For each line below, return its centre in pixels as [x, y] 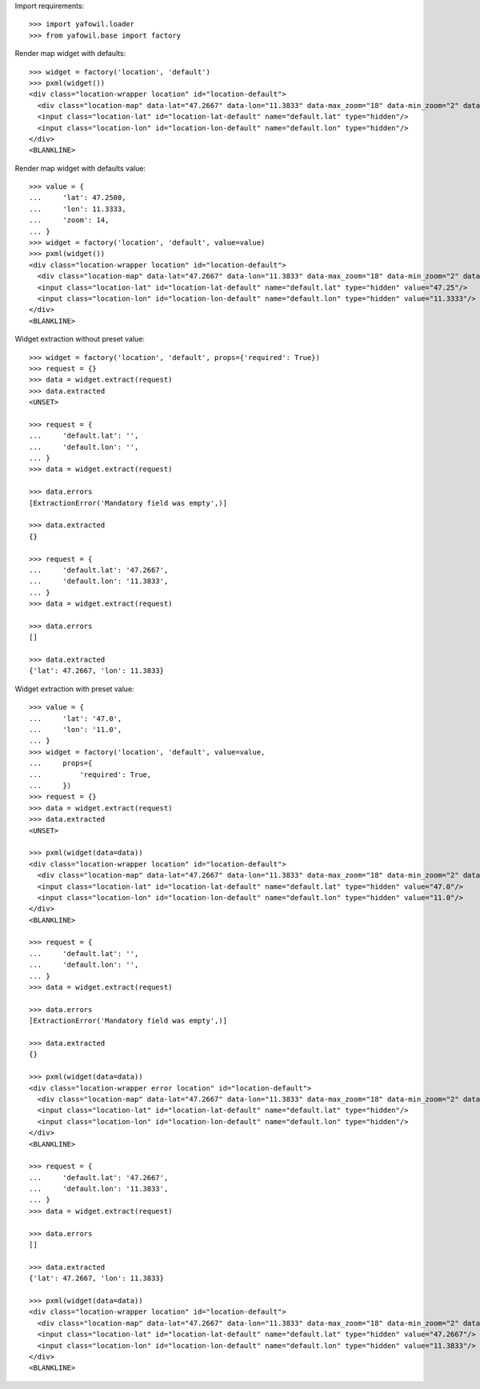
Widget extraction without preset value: [80, 339]
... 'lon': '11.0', [76, 730]
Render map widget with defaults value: [80, 168]
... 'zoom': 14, [69, 220]
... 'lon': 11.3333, [78, 209]
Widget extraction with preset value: [75, 689]
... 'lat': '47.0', [76, 719]
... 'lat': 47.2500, [78, 198]
